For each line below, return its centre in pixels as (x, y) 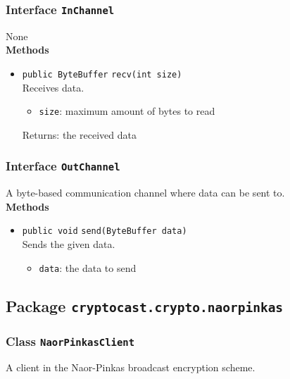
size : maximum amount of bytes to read (127, 111)
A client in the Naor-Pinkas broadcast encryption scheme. (131, 367)
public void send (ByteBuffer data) (105, 231)
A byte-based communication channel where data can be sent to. (145, 193)
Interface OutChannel (63, 166)
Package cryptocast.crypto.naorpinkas (145, 305)
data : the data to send (88, 267)
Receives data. (53, 87)
